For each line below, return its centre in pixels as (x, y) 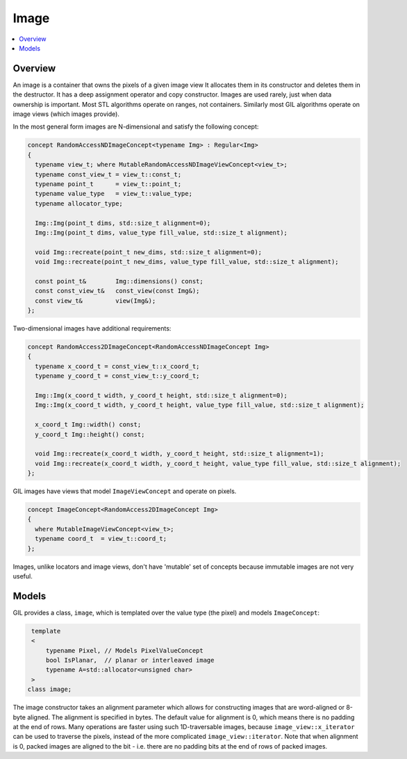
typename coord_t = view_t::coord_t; (101, 539)
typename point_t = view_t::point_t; (108, 184)
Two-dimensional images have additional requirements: (92, 328)
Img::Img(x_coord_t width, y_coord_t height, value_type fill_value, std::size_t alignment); (200, 405)
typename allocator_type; (79, 203)
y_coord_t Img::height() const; (90, 434)
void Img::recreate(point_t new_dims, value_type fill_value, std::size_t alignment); (187, 262)
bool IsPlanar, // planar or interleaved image (130, 660)
